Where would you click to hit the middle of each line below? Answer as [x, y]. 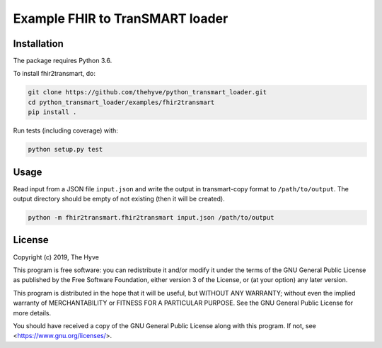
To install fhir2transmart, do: [54, 74]
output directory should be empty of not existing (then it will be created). [119, 199]
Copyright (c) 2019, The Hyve [56, 257]
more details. [32, 313]
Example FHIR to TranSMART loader [121, 18]
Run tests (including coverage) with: [65, 130]
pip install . [52, 112]
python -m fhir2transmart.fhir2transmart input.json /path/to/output [151, 218]
